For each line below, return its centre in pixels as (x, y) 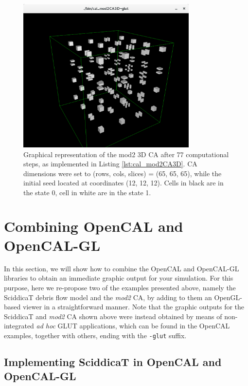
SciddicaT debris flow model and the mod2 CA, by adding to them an (108, 297)
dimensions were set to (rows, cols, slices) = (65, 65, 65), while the (123, 173)
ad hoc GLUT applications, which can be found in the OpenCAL (133, 326)
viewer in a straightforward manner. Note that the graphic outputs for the (133, 307)
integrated (19, 326)
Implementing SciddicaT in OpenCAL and (113, 362)
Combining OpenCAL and (94, 226)
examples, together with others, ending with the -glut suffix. (95, 335)
